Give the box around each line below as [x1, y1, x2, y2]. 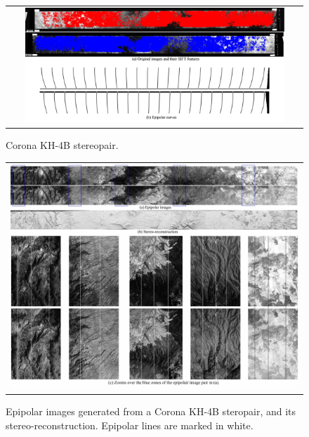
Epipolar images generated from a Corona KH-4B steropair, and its [6, 404, 296, 419]
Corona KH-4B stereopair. [6, 138, 119, 152]
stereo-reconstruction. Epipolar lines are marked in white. [6, 417, 254, 432]
